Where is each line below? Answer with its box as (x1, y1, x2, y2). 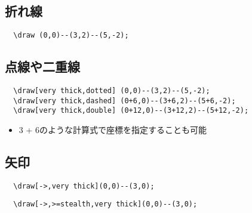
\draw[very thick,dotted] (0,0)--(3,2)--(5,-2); (13, 87, 210, 95)
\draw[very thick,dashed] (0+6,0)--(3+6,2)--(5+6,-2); (13, 96, 236, 105)
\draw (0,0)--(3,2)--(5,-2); (13, 31, 129, 40)
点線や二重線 (5, 57, 80, 76)
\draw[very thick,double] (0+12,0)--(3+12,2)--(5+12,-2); (13, 106, 249, 115)
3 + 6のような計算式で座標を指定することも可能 (19, 124, 207, 136)
